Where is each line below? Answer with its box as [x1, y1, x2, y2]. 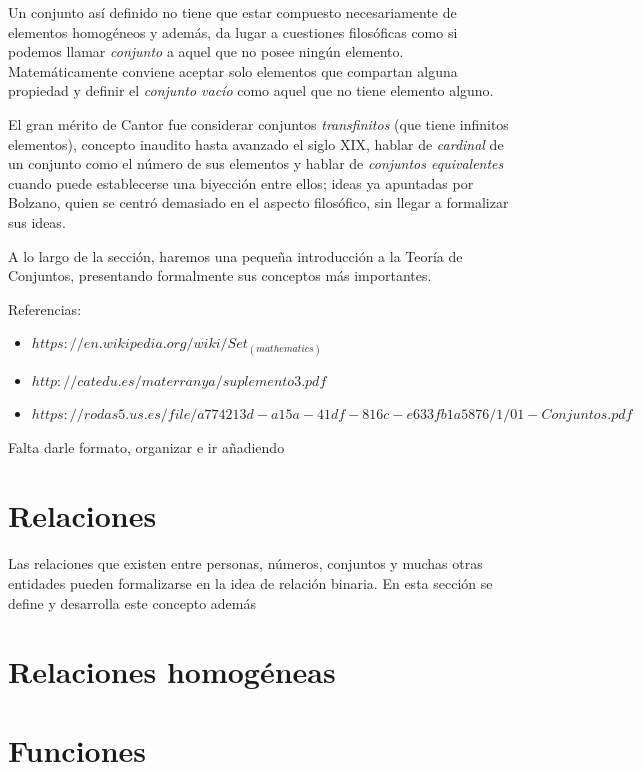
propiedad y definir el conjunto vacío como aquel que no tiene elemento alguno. [8, 80, 494, 101]
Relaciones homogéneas [8, 651, 336, 692]
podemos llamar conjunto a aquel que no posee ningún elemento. [8, 41, 404, 62]
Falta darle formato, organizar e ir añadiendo [8, 436, 285, 457]
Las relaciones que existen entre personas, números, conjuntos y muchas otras [8, 553, 483, 574]
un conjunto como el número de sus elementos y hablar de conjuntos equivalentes [8, 153, 504, 174]
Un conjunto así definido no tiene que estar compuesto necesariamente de [8, 2, 457, 22]
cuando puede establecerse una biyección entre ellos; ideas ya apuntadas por [8, 172, 474, 193]
